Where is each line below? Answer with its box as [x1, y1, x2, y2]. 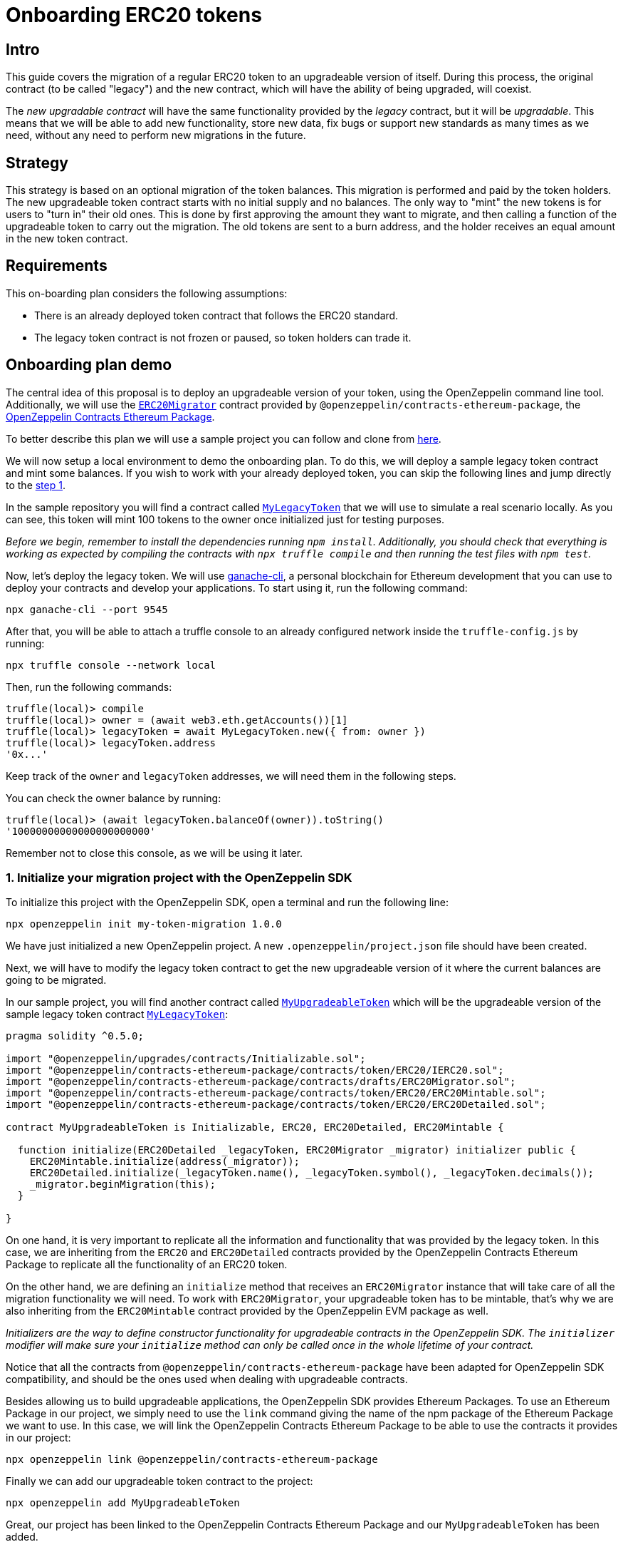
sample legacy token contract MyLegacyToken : [6, 1008, 229, 1021]
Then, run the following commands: [6, 680, 172, 693]
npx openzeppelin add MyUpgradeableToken [6, 1497, 240, 1509]
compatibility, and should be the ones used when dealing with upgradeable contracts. [6, 1373, 408, 1386]
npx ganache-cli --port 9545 [6, 603, 168, 615]
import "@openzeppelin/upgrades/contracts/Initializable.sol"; [6, 1053, 366, 1065]
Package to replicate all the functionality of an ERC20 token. [6, 1258, 288, 1271]
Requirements [6, 257, 108, 275]
